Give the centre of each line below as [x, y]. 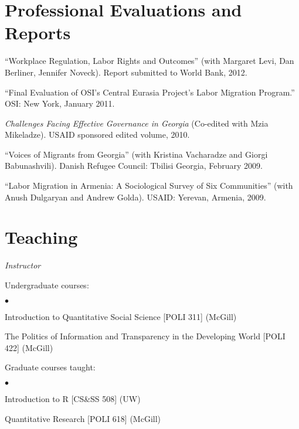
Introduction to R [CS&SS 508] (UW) [73, 398]
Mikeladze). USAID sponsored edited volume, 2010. [97, 135]
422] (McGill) [29, 347]
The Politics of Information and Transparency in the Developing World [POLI [145, 336]
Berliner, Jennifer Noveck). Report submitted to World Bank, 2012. [126, 72]
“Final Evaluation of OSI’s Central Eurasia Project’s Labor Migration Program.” [150, 92]
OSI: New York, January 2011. [60, 103]
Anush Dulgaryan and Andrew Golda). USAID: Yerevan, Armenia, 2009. [135, 197]
